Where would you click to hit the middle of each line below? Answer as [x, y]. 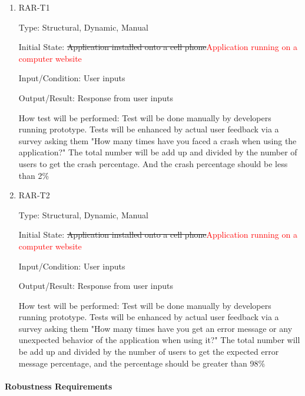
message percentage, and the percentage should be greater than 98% [142, 363]
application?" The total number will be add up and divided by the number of [158, 152]
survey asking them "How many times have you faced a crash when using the [158, 140]
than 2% [34, 175]
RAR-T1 [34, 7]
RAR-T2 [34, 195]
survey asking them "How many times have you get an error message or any [155, 328]
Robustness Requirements [59, 386]
